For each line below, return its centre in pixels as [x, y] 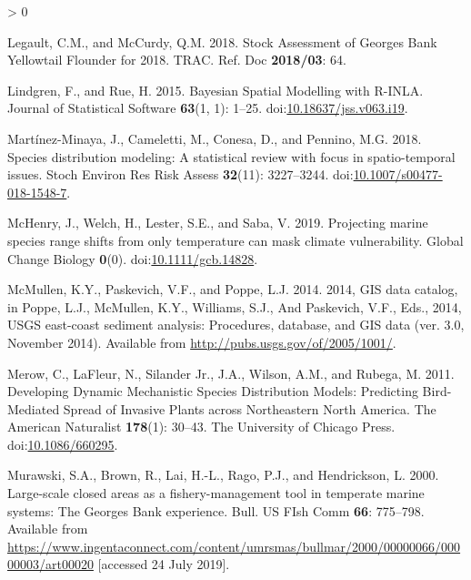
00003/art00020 [50, 564]
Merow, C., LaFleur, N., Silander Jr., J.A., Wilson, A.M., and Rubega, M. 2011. [231, 373]
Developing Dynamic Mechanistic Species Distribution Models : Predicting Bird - [230, 391]
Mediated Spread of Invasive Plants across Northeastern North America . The [222, 408]
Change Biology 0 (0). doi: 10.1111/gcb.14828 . [133, 258]
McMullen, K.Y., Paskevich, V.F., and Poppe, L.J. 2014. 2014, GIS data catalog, [233, 289]
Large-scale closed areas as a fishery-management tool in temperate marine [216, 493]
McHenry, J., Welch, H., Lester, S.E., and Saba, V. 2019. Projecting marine [218, 223]
